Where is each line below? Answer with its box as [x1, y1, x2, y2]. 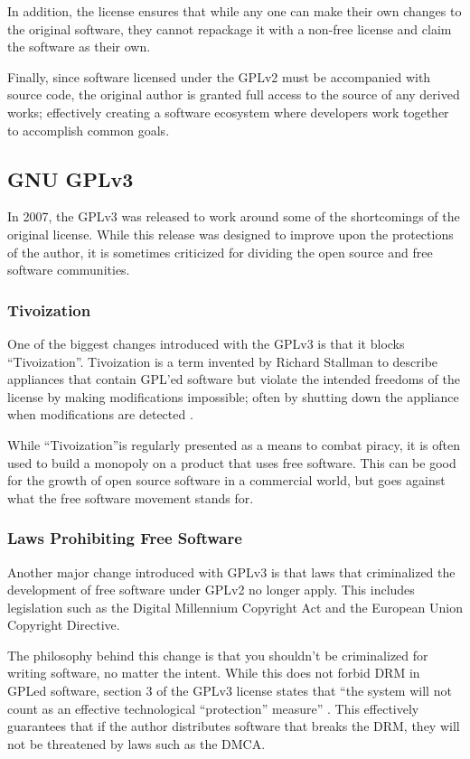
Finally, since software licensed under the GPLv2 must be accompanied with [7, 67, 431, 86]
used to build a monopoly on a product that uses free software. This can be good [7, 453, 456, 472]
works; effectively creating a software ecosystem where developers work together [7, 102, 449, 121]
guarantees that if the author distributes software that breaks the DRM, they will [7, 717, 460, 736]
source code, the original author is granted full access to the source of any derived [7, 85, 460, 104]
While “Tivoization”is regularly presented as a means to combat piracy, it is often [7, 435, 461, 454]
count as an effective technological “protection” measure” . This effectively [7, 698, 419, 717]
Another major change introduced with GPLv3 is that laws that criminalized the [7, 562, 456, 581]
